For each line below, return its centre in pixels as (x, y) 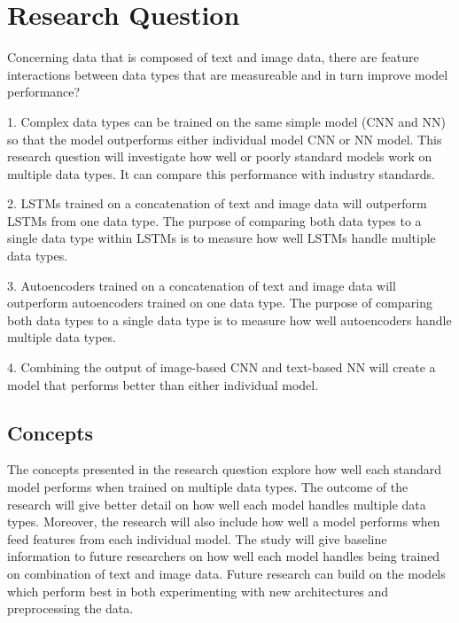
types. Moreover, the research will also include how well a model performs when (224, 522)
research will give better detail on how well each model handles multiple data (217, 504)
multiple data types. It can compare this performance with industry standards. (221, 173)
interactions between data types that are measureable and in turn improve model (228, 74)
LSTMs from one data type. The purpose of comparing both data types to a (214, 220)
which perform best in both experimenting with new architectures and (198, 591)
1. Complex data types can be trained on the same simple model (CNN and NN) (226, 121)
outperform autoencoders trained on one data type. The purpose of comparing (220, 303)
